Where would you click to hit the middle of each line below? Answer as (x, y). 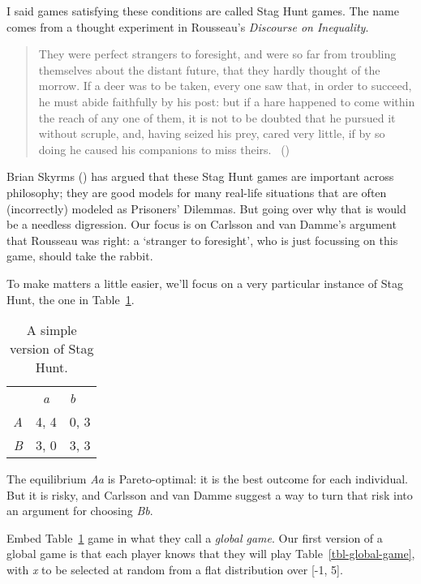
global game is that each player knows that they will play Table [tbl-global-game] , (211, 554)
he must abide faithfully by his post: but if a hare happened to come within (227, 101)
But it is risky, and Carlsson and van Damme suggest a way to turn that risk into (210, 494)
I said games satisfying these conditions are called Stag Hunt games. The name (203, 11)
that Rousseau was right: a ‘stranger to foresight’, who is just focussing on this (202, 240)
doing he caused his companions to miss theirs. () (164, 149)
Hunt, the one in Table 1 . (71, 299)
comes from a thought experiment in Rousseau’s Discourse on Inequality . (188, 26)
